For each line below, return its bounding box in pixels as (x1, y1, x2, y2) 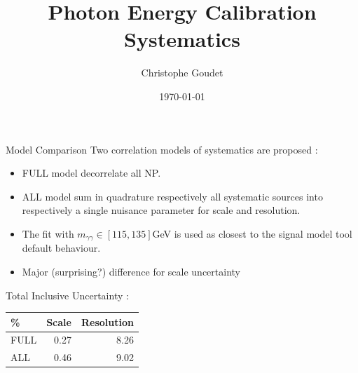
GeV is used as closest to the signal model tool (152, 226, 352, 240)
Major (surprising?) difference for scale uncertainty (22, 264, 241, 278)
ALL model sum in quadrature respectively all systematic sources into (22, 189, 323, 203)
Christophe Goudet (141, 65, 223, 80)
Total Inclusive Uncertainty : (6, 287, 129, 302)
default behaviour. (22, 240, 101, 255)
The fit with (22, 226, 74, 240)
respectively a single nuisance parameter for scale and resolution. (22, 203, 301, 217)
